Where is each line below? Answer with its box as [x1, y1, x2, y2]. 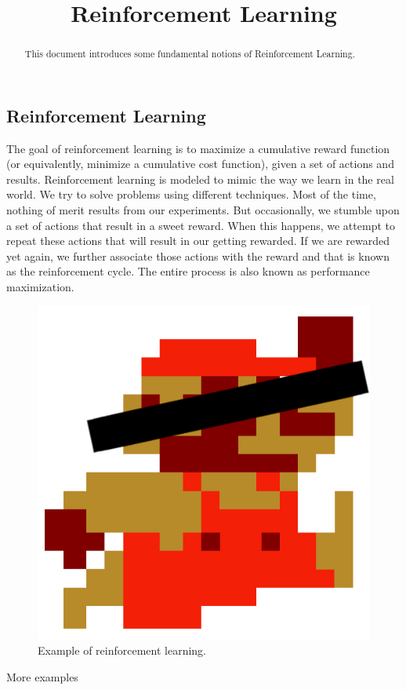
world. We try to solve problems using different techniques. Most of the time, [6, 186, 376, 203]
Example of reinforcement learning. [38, 642, 206, 658]
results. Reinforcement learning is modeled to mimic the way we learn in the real [6, 170, 394, 187]
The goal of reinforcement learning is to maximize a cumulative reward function [6, 140, 390, 156]
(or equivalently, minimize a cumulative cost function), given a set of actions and [6, 155, 394, 172]
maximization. [6, 278, 74, 294]
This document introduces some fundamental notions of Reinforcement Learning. [24, 47, 355, 60]
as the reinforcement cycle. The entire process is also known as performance [6, 263, 370, 279]
